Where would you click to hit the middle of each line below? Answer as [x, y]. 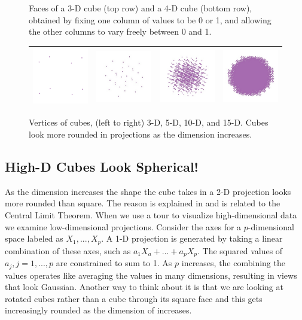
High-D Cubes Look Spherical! [102, 166]
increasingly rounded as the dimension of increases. [98, 310]
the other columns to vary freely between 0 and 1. [120, 31]
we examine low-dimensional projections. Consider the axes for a [123, 226]
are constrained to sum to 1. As [114, 263]
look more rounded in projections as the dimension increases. [141, 134]
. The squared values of [240, 250]
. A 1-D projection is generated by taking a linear [192, 238]
